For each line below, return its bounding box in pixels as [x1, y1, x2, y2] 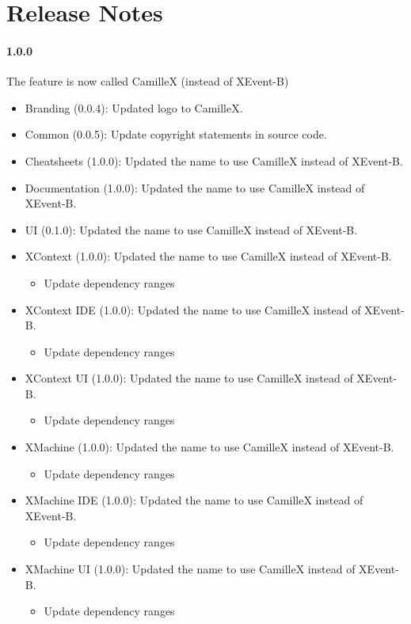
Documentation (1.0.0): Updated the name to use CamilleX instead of [25, 179, 365, 196]
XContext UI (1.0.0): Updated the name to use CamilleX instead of [25, 370, 353, 386]
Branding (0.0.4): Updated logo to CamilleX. [25, 99, 243, 116]
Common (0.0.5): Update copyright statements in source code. [25, 126, 327, 143]
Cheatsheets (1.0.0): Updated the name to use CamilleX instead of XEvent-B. [25, 152, 403, 169]
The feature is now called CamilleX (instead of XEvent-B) [6, 73, 289, 89]
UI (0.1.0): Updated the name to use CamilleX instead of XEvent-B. [25, 221, 358, 238]
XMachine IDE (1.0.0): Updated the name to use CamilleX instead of [25, 492, 363, 508]
